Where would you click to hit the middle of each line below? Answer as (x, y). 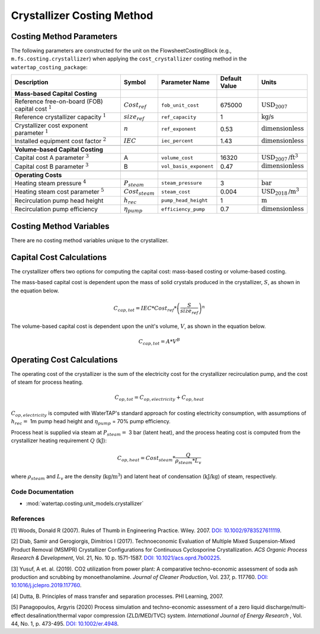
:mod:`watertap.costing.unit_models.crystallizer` (85, 503)
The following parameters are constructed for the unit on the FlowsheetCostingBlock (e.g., (121, 51)
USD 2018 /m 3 (280, 192)
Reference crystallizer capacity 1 (60, 117)
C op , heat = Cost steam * (146, 459)
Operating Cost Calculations (64, 360)
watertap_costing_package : (49, 67)
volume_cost (177, 158)
